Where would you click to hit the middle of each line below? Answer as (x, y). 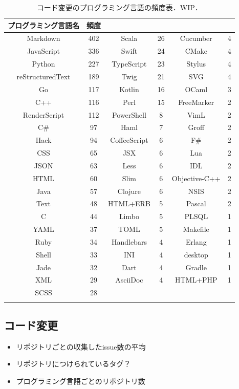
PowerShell (129, 114)
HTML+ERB (129, 203)
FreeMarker (196, 102)
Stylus (196, 64)
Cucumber (196, 38)
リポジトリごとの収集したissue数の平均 (81, 346)
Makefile (196, 229)
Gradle (196, 267)
